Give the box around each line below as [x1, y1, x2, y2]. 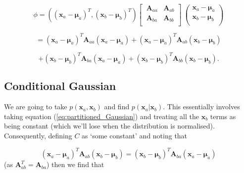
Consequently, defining [4, 130, 72, 140]
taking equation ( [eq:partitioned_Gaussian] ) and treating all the [4, 111, 199, 121]
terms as [210, 111, 236, 121]
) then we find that [46, 159, 104, 170]
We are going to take [4, 101, 67, 112]
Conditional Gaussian [4, 78, 116, 93]
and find [104, 101, 130, 112]
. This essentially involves [163, 101, 240, 112]
